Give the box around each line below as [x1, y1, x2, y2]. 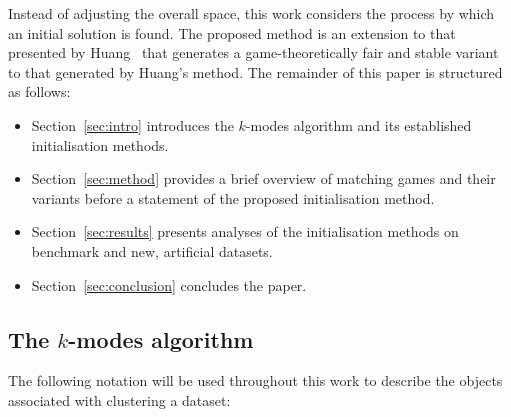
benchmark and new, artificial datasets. [31, 240, 273, 261]
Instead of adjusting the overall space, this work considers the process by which [8, 3, 495, 23]
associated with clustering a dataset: [8, 389, 231, 410]
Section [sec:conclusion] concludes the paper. [31, 274, 307, 295]
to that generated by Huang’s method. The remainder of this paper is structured [8, 61, 503, 82]
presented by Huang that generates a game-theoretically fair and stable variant [8, 42, 499, 63]
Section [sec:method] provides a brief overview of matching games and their [31, 168, 496, 189]
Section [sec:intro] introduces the [31, 114, 234, 135]
